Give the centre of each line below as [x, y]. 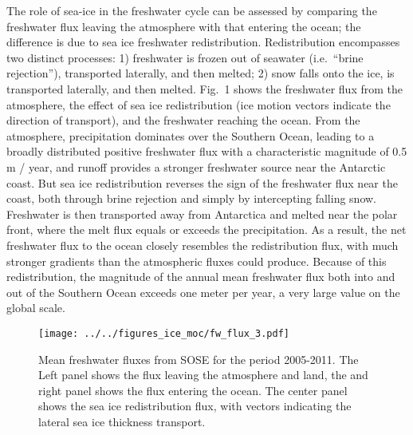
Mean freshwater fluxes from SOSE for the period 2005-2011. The [199, 359]
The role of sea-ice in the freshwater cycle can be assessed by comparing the [192, 10]
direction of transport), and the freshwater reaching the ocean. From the [183, 120]
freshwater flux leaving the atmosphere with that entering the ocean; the [184, 26]
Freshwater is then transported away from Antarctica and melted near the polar [202, 214]
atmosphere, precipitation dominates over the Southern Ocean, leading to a [191, 135]
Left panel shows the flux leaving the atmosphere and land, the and [203, 375]
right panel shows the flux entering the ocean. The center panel [193, 390]
